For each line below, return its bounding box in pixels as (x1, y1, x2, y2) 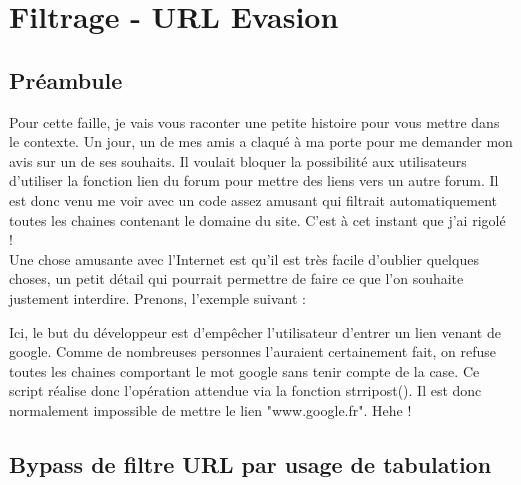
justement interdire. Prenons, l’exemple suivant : (9, 287, 306, 308)
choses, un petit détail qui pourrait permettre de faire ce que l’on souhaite (9, 268, 464, 289)
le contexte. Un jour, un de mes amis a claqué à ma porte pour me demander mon (9, 131, 513, 152)
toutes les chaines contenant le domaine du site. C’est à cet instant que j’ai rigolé (9, 209, 506, 230)
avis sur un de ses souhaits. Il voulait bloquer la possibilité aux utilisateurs (9, 150, 467, 171)
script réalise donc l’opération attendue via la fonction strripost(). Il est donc (9, 380, 482, 401)
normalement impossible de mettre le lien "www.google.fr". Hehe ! (9, 399, 412, 420)
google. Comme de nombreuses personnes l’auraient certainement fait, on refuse (9, 341, 497, 362)
